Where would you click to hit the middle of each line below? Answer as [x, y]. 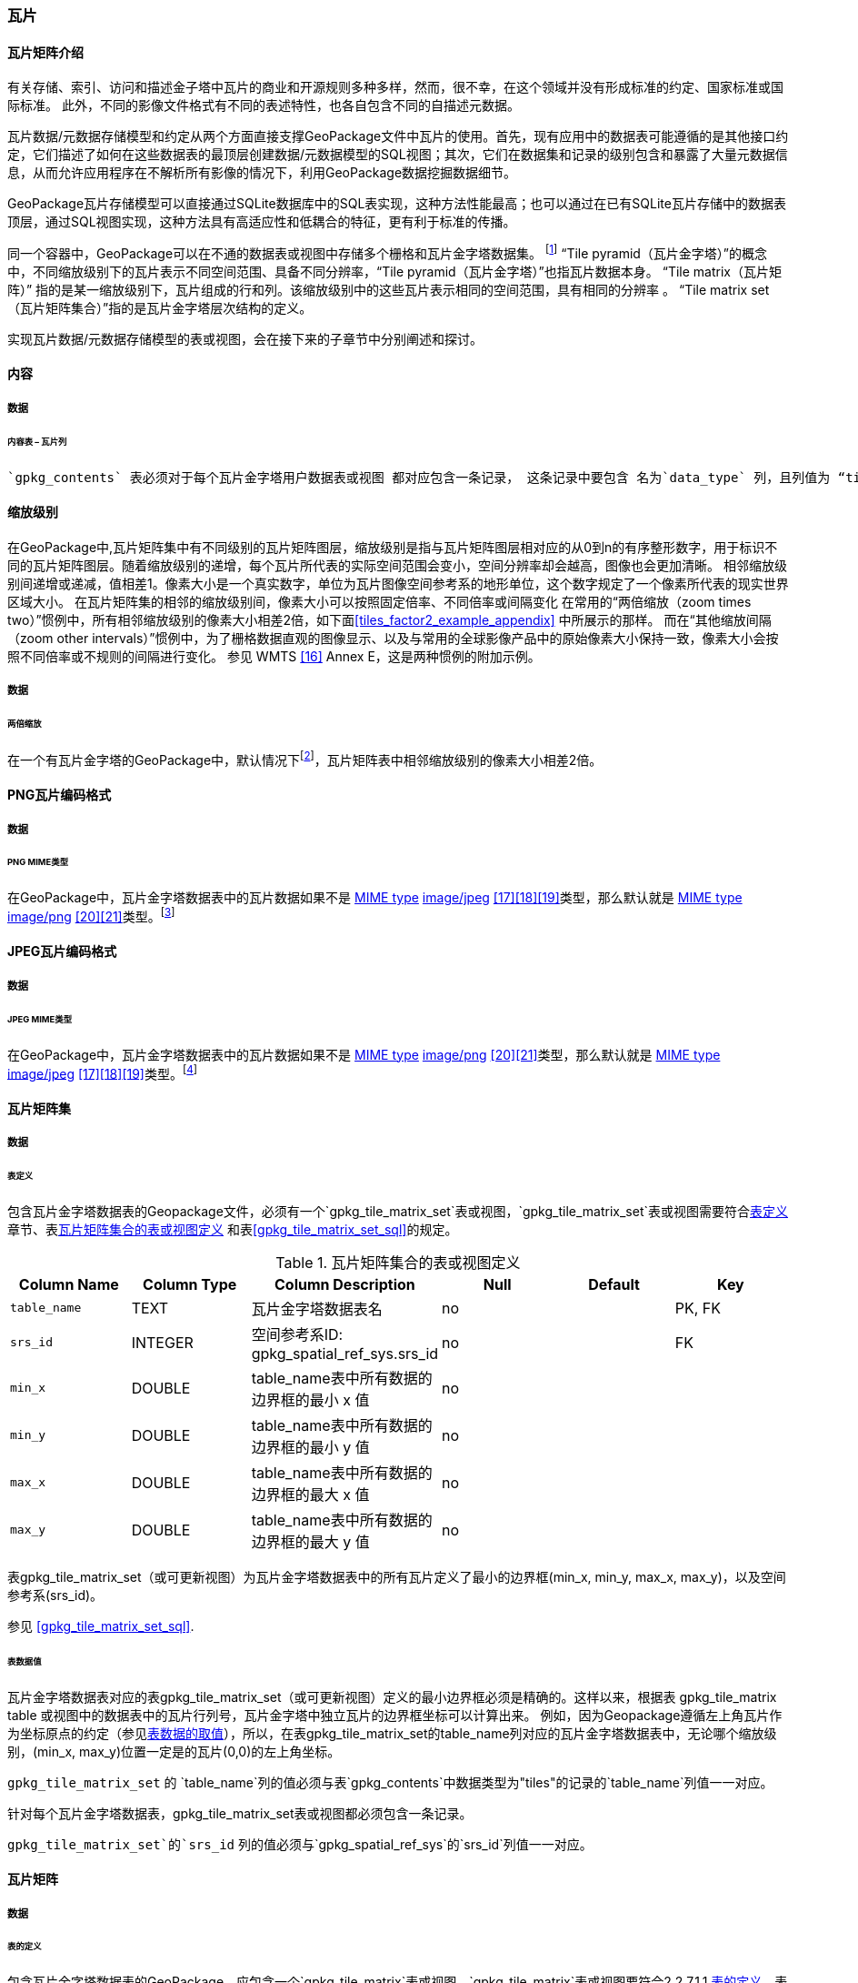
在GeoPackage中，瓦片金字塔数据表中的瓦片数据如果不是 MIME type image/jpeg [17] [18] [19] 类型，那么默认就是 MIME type [375, 898]
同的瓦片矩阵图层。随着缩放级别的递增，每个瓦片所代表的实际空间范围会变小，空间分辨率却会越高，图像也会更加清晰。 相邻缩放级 [397, 565]
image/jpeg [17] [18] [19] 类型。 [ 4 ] [103, 1072]
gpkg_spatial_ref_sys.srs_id [345, 1353]
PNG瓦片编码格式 [60, 795]
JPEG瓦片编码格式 [62, 951]
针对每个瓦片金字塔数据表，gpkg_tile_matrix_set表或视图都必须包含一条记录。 [240, 1813]
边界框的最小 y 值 [310, 1447]
